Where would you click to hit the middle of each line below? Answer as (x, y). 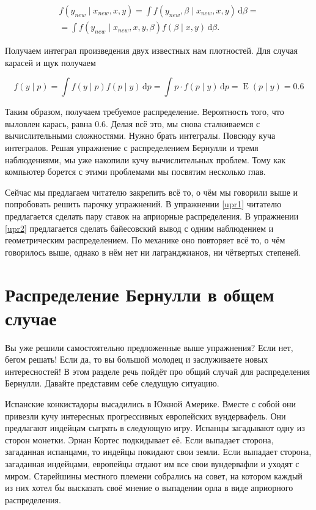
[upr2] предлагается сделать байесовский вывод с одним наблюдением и (139, 228)
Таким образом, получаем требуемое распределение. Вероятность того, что (145, 112)
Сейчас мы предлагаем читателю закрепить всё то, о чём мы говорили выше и (152, 192)
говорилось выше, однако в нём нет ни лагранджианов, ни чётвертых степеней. (153, 252)
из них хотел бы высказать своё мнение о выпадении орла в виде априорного (149, 488)
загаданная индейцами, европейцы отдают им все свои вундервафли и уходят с (152, 464)
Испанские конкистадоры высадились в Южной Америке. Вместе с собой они (151, 404)
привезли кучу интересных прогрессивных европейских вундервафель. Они (145, 416)
